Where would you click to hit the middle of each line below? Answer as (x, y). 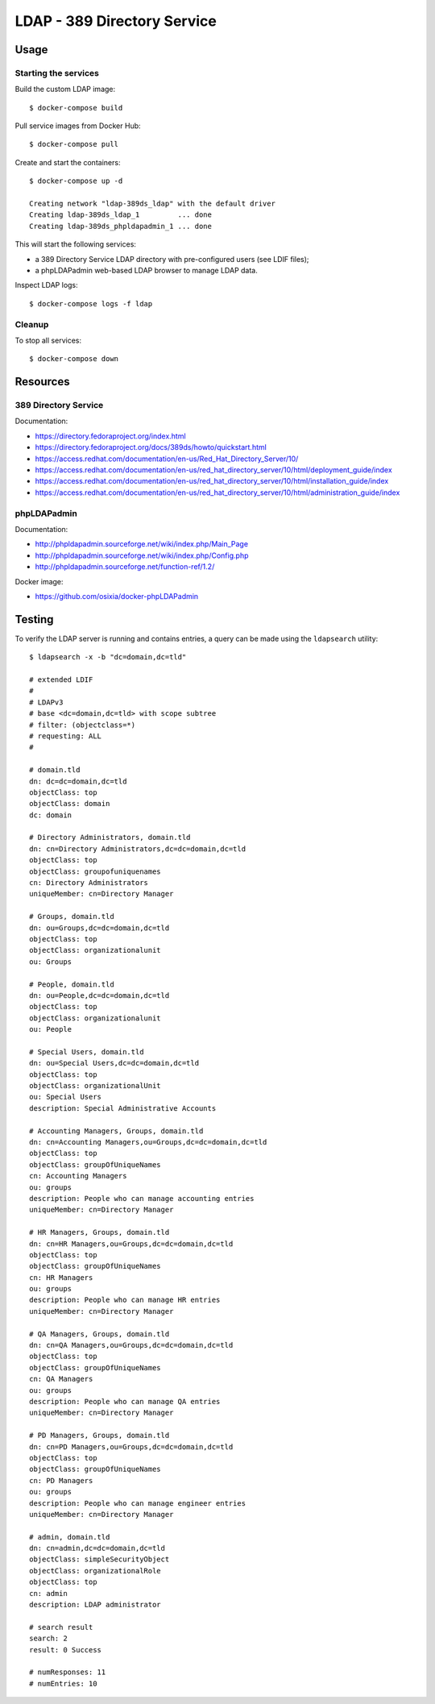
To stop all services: (48, 340)
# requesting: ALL (66, 736)
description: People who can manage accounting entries (142, 1198)
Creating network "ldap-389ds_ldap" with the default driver (152, 204)
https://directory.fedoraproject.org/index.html (110, 436)
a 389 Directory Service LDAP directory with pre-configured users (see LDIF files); (172, 259)
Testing (34, 619)
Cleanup (32, 324)
